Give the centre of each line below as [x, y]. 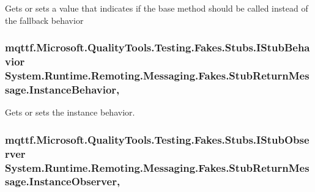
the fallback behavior [44, 20]
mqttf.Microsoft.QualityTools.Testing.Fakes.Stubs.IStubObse [157, 139]
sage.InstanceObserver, [63, 181]
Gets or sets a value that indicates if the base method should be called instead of [157, 8]
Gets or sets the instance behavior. [70, 112]
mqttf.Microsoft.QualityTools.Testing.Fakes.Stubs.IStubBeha [157, 47]
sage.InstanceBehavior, [62, 89]
